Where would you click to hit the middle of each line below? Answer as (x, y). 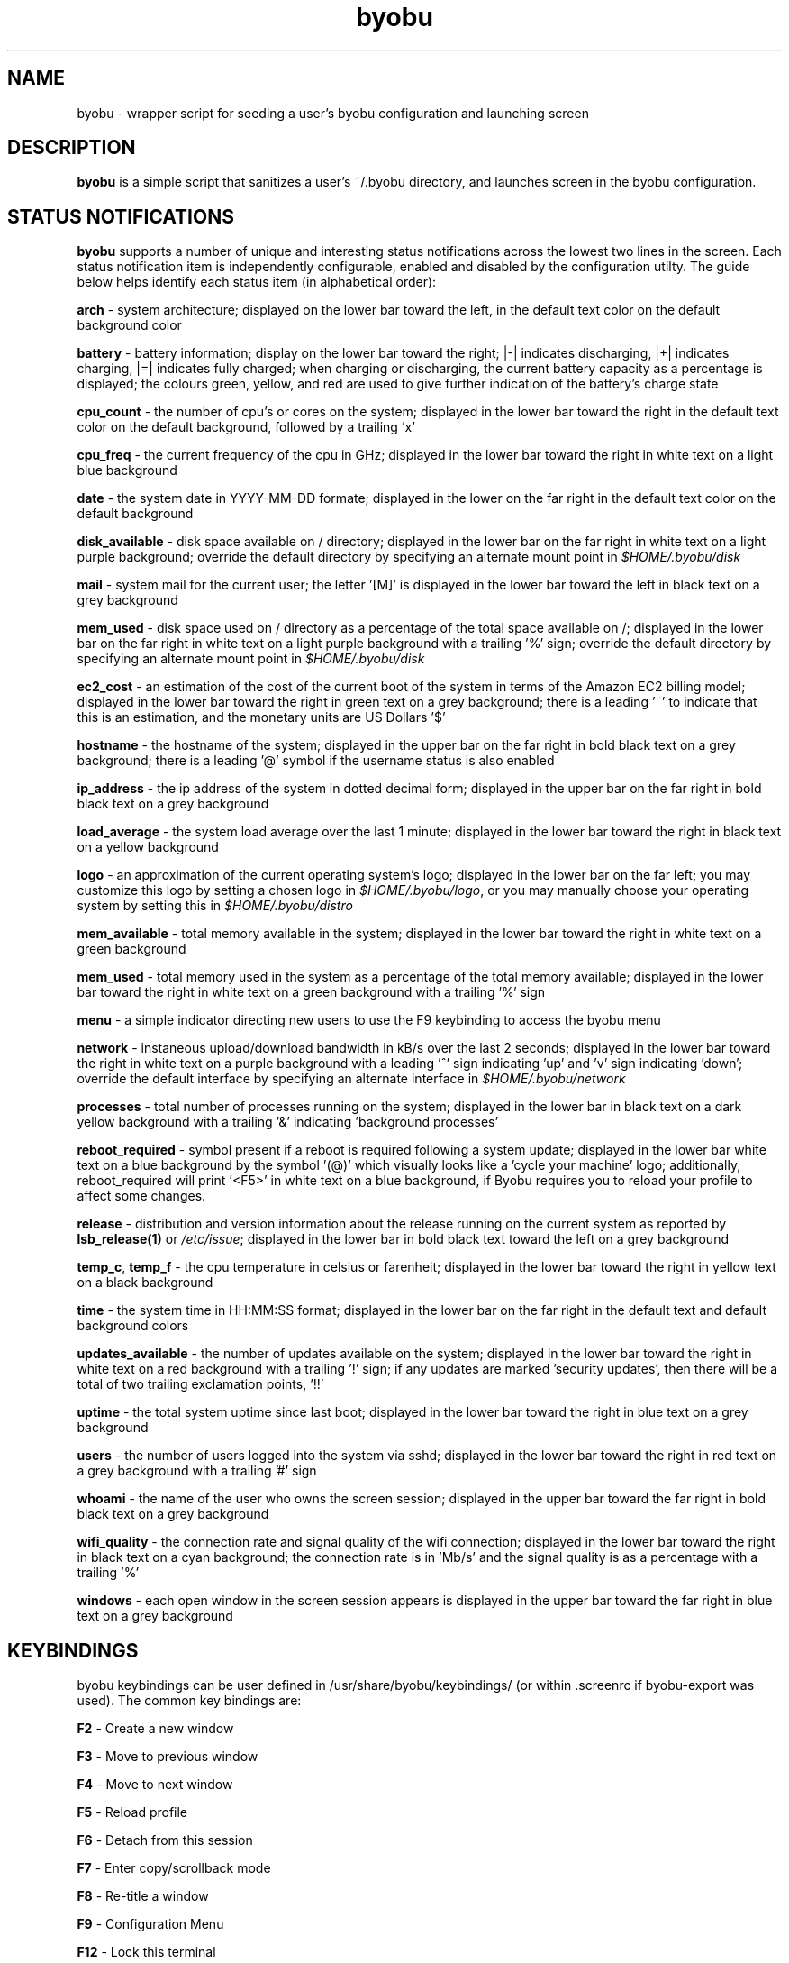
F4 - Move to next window (155, 1785)
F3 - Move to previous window (168, 1757)
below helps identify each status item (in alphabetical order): (257, 282)
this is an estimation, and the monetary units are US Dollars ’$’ (261, 717)
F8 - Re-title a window (143, 1896)
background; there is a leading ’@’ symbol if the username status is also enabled (316, 761)
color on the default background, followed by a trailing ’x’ (246, 427)
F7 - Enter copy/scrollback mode (174, 1868)
